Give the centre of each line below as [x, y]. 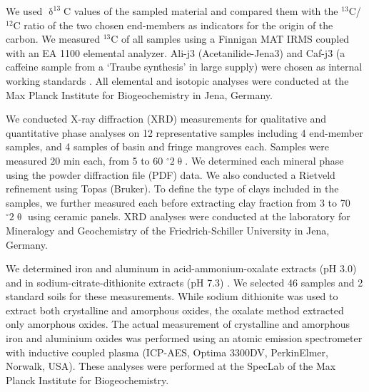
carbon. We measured [53, 39]
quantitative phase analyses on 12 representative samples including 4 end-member [184, 132]
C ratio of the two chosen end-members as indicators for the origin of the [173, 25]
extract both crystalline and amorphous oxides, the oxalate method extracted [175, 310]
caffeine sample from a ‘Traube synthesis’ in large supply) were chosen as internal [184, 67]
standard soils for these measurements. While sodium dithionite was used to [172, 296]
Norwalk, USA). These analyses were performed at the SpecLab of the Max [171, 366]
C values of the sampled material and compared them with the [201, 11]
